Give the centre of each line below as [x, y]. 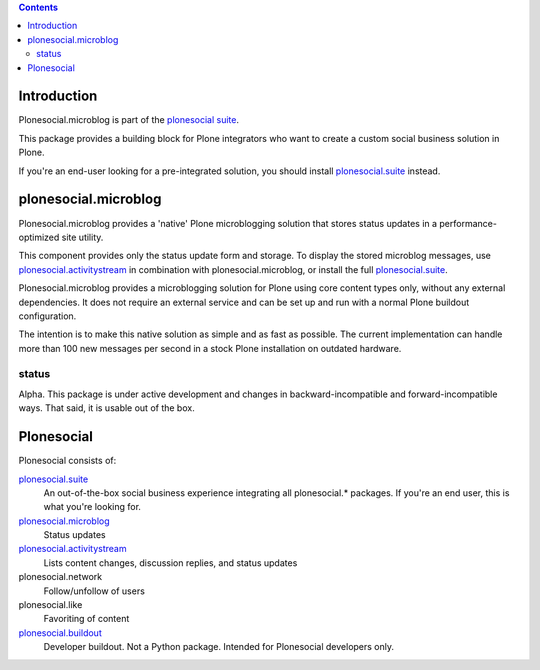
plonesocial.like [50, 605]
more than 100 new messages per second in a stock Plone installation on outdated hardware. [210, 348]
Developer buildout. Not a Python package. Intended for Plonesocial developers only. [219, 647]
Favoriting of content [86, 619]
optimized [39, 237]
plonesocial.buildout [60, 632]
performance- [468, 223]
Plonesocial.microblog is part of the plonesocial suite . [129, 120]
